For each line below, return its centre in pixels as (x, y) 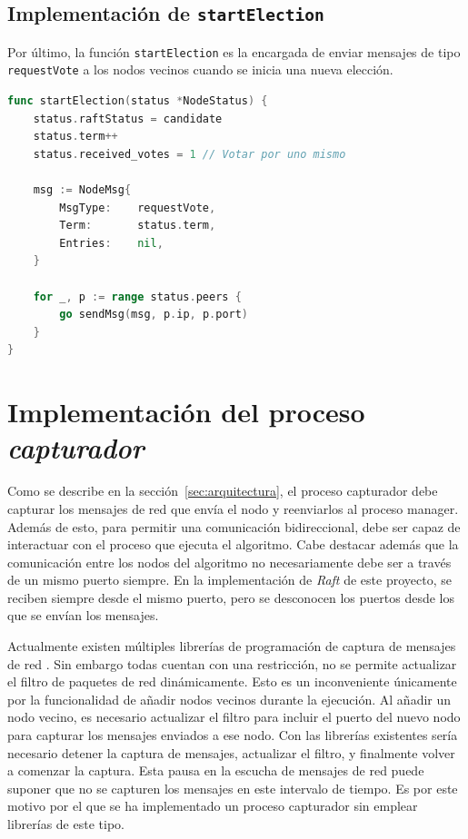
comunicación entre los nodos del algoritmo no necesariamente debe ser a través (229, 562)
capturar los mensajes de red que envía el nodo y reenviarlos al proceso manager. (233, 508)
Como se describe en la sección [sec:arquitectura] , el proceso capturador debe (223, 491)
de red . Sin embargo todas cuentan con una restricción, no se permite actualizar (232, 663)
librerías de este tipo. (66, 824)
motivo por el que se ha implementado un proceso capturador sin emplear (213, 806)
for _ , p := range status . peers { (137, 296)
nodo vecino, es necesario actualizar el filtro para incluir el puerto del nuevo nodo (234, 717)
